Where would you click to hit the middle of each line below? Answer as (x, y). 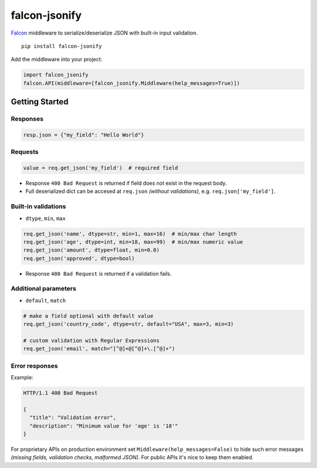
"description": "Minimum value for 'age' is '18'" (104, 426)
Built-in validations (38, 206)
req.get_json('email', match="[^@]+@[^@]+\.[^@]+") (99, 349)
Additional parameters (43, 289)
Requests (25, 152)
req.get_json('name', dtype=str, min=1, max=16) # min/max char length (130, 234)
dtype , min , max (45, 218)
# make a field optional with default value (88, 316)
